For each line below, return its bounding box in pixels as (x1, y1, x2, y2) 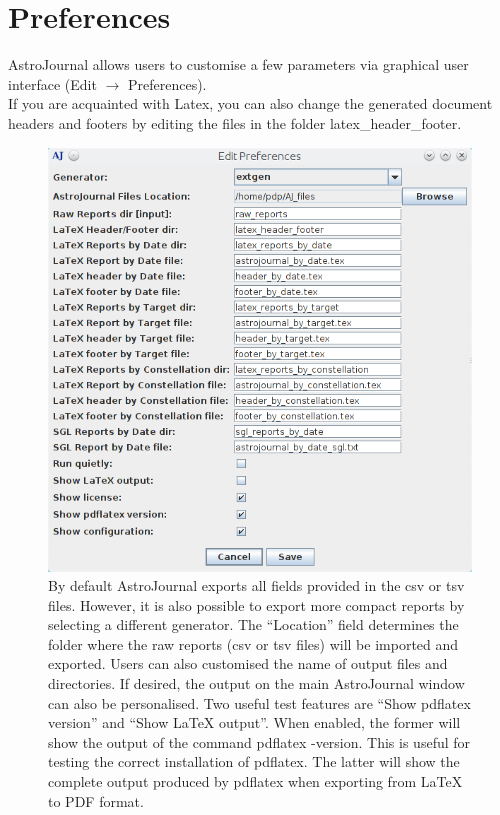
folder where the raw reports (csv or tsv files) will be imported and (48, 633, 459, 654)
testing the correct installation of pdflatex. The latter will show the (48, 751, 460, 772)
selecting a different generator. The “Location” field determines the (48, 614, 459, 635)
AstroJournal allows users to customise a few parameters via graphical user (8, 54, 469, 75)
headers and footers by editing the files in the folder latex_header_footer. (8, 112, 462, 133)
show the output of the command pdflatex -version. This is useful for (48, 731, 471, 752)
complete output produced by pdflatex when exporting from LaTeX (48, 771, 463, 792)
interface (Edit (8, 73, 97, 94)
